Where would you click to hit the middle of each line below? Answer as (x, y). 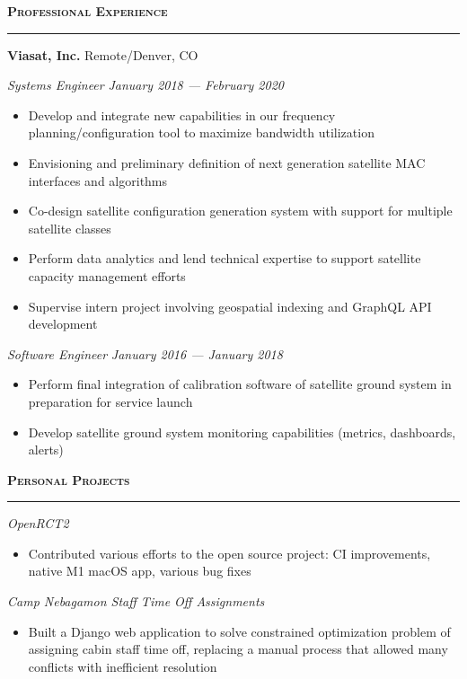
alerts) (46, 450)
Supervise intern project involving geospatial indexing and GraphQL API (230, 306)
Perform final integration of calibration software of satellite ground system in (240, 384)
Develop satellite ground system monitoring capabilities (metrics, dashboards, (242, 432)
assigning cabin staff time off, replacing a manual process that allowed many (238, 649)
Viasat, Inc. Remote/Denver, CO (103, 54)
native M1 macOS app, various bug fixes (140, 571)
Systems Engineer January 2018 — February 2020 (145, 85)
